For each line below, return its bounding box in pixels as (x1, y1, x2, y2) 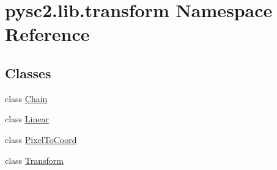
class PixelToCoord (5, 133, 77, 146)
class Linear (5, 113, 49, 125)
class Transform (5, 153, 64, 166)
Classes (5, 63, 51, 82)
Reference (5, 21, 90, 46)
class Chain (5, 92, 48, 105)
